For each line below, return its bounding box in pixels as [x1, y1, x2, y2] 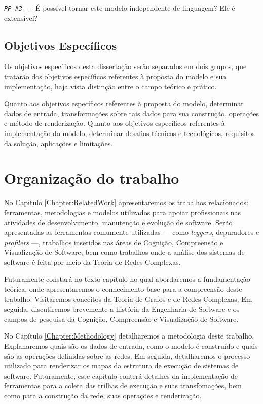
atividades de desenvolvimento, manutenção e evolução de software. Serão [4, 217, 233, 227]
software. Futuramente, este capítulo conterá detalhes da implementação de [4, 370, 238, 381]
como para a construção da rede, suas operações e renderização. [4, 390, 202, 401]
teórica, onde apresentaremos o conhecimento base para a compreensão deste [4, 284, 242, 294]
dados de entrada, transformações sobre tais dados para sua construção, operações [4, 108, 259, 118]
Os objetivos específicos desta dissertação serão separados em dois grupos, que [4, 61, 247, 72]
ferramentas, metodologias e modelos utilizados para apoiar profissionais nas [4, 207, 241, 217]
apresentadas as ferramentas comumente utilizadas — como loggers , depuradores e [4, 227, 259, 238]
